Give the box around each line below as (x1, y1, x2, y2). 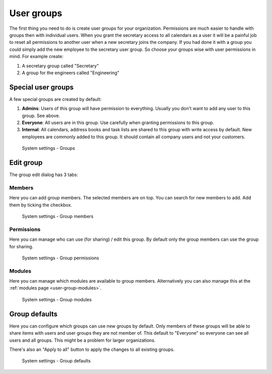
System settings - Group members (22, 213, 94, 219)
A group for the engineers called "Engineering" (22, 70, 119, 76)
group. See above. (22, 113, 60, 119)
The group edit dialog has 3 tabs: (9, 172, 78, 178)
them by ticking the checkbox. (9, 202, 73, 208)
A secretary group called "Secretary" (22, 63, 99, 69)
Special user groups (9, 83, 74, 91)
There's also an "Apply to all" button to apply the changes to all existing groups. (9, 346, 175, 352)
